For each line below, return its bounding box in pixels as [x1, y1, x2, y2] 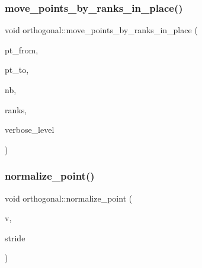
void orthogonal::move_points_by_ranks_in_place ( [5, 24, 198, 36]
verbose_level [5, 123, 54, 136]
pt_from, [5, 43, 39, 56]
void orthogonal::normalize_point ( [5, 192, 133, 204]
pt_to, [5, 63, 29, 76]
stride [5, 231, 25, 244]
